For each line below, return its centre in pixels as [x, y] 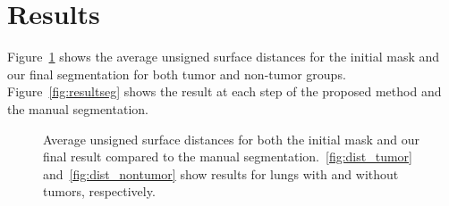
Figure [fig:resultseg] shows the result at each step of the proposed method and [224, 91]
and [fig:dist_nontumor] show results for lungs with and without [221, 173]
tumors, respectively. [99, 191]
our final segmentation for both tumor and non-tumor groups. [177, 74]
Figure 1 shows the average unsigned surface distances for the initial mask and [224, 57]
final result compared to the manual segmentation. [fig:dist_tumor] [228, 157]
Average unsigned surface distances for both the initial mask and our [231, 139]
